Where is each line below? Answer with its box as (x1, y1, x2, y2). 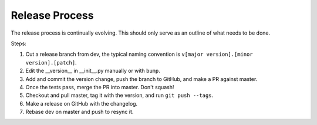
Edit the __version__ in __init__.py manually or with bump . (25, 67, 161, 75)
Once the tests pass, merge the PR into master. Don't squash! (25, 83, 174, 90)
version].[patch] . (25, 59, 77, 66)
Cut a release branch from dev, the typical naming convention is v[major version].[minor (25, 50, 253, 58)
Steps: (11, 40, 26, 47)
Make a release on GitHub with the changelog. (25, 100, 138, 107)
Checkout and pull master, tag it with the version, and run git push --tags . (25, 92, 214, 99)
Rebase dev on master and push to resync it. (25, 109, 134, 116)
